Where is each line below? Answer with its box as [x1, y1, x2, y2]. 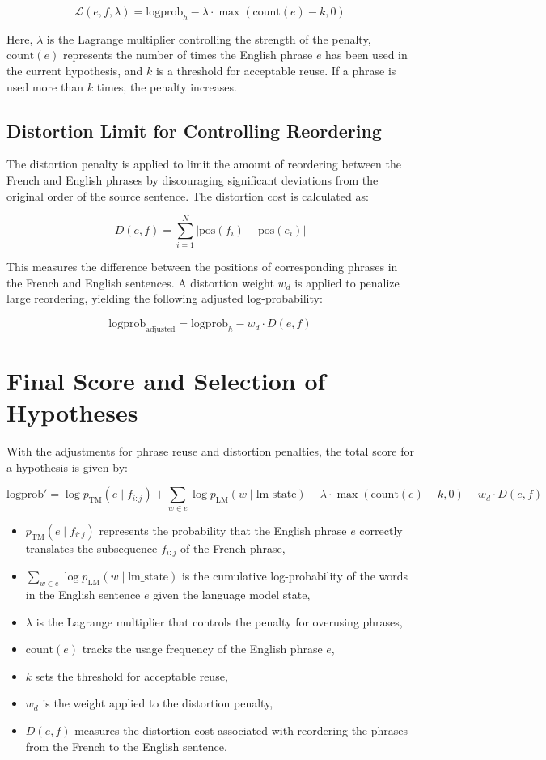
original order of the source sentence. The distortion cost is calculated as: [6, 187, 369, 204]
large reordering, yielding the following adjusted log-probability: [6, 290, 323, 307]
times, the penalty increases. [96, 78, 237, 95]
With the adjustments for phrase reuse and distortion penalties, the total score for [6, 443, 415, 460]
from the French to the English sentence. [25, 737, 227, 754]
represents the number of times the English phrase [62, 46, 313, 63]
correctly [359, 521, 403, 538]
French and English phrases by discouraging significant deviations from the [6, 171, 379, 188]
